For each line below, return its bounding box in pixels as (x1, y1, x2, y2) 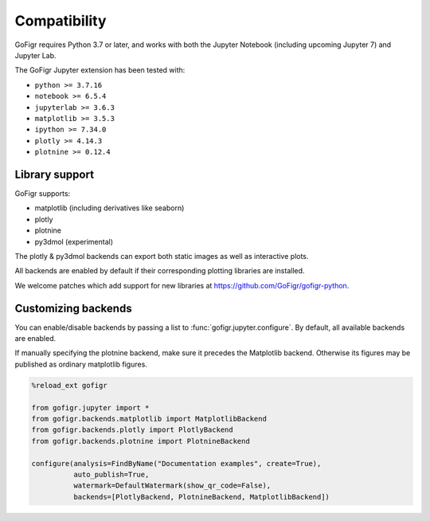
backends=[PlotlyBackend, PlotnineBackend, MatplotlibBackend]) (72, 492, 330, 501)
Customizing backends (14, 301, 132, 315)
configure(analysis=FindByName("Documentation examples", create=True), (31, 459, 322, 468)
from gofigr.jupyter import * (31, 403, 150, 412)
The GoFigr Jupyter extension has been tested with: (14, 65, 186, 75)
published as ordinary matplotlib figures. (14, 359, 147, 369)
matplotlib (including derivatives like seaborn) (34, 203, 185, 213)
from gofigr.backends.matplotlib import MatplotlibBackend (31, 414, 267, 423)
